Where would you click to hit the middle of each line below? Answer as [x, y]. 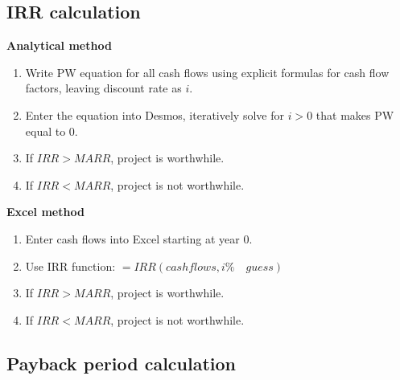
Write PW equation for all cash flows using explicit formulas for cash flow [207, 72]
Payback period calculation [122, 363]
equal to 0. [52, 131]
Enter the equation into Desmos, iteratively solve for [155, 114]
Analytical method [59, 45]
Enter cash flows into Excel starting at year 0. [139, 238]
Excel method [45, 212]
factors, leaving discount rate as [103, 88]
